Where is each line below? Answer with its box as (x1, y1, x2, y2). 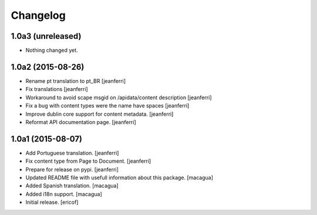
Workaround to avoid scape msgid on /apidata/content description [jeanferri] (25, 94, 212, 101)
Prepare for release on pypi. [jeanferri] (25, 166, 119, 173)
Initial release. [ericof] (25, 199, 79, 206)
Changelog (11, 9, 66, 22)
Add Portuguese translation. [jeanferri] (25, 149, 119, 156)
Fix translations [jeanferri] (25, 86, 88, 93)
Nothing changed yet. (25, 47, 79, 54)
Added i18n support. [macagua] (25, 190, 102, 197)
